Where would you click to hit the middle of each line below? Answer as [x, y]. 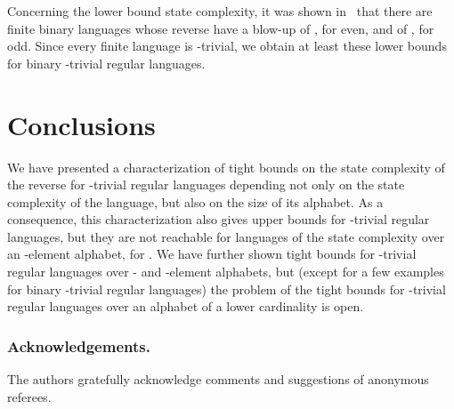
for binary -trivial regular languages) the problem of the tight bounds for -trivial [227, 289]
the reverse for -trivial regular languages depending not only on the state [206, 184]
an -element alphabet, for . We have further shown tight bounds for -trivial [212, 254]
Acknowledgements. [79, 345]
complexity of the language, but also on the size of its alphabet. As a [195, 201]
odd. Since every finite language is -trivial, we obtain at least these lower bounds [227, 46]
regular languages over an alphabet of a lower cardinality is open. [186, 306]
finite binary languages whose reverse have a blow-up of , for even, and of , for [221, 28]
